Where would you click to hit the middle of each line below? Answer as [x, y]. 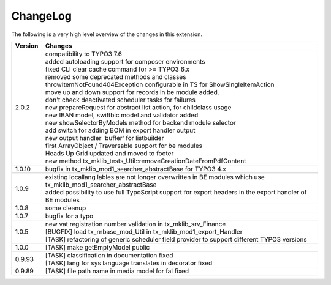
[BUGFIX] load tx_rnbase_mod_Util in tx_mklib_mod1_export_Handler [144, 231]
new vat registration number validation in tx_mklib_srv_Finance [135, 224]
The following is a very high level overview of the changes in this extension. [107, 34]
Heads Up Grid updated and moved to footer [109, 153]
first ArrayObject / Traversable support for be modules [124, 146]
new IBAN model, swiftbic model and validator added [122, 115]
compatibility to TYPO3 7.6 [84, 54]
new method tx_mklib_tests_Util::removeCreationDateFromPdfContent [146, 161]
